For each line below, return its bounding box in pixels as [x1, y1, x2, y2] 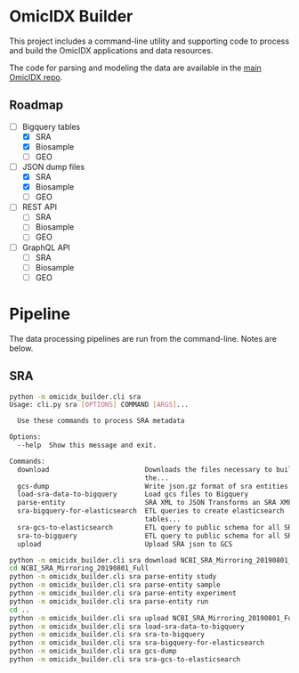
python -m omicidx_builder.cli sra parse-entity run [9, 596, 209, 606]
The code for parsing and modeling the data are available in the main [9, 62, 263, 73]
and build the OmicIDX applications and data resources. [9, 45, 214, 55]
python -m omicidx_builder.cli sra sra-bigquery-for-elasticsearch [9, 638, 265, 647]
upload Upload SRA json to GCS [17, 539, 233, 548]
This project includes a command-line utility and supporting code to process [9, 36, 290, 46]
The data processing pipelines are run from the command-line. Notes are [9, 333, 278, 344]
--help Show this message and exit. [17, 441, 158, 450]
